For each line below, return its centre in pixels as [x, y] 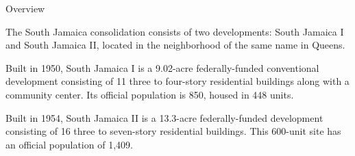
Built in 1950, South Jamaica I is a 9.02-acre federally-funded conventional [162, 67]
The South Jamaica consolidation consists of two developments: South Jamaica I [175, 31]
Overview [25, 8]
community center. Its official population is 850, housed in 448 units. [150, 94]
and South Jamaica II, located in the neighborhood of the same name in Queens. [175, 45]
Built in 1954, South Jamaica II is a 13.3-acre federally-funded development [164, 117]
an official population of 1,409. [69, 144]
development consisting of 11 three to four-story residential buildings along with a [177, 81]
